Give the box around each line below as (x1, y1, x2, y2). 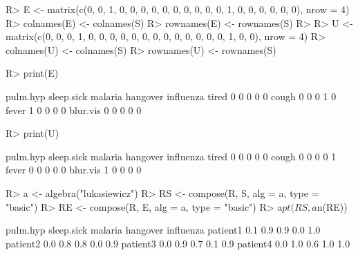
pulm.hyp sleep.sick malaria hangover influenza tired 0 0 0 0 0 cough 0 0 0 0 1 (6, 149, 337, 163)
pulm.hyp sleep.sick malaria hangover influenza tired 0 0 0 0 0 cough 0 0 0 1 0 (6, 88, 337, 103)
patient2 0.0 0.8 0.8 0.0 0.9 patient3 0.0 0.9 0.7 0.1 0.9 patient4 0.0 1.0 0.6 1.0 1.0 (6, 236, 350, 250)
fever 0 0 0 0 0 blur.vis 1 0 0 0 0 (6, 162, 142, 177)
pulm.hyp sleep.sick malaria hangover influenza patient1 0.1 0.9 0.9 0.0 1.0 (6, 223, 321, 237)
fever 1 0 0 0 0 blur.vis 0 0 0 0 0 (6, 102, 142, 117)
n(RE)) (317, 199, 348, 214)
